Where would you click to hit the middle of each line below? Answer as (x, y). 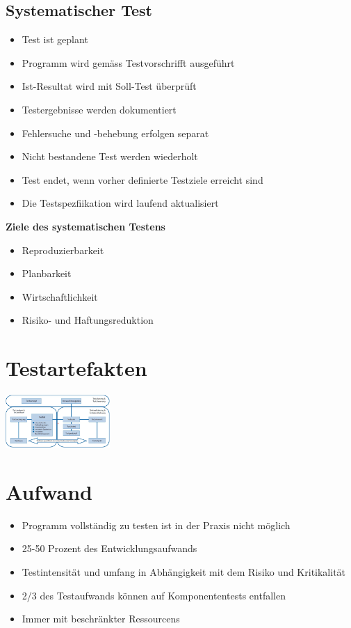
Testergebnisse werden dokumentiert (99, 109)
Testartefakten (76, 368)
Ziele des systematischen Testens (85, 226)
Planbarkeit (47, 273)
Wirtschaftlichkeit (60, 296)
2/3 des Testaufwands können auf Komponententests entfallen (154, 595)
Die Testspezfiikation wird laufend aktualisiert (120, 203)
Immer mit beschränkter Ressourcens (101, 619)
